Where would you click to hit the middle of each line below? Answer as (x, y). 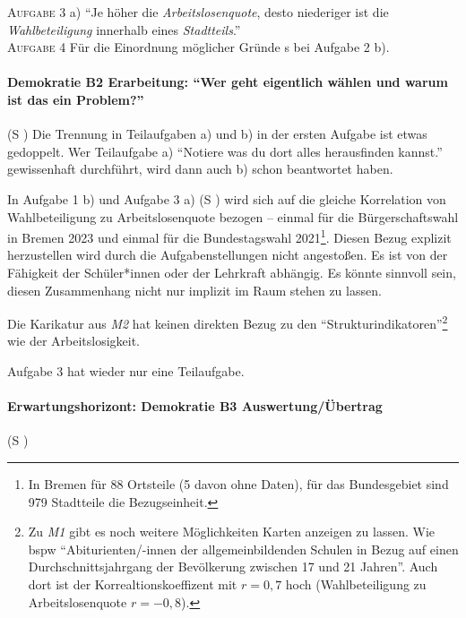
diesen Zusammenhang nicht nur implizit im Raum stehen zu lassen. (194, 290)
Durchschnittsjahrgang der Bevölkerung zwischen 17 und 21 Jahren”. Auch (233, 566)
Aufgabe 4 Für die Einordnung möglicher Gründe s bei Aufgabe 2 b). (198, 47)
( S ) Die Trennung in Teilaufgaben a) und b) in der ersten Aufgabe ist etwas (217, 134)
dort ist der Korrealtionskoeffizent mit (133, 584)
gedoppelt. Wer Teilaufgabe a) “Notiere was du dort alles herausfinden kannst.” (225, 151)
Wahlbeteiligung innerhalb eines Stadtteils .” (124, 29)
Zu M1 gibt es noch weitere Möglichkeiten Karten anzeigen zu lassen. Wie (231, 532)
